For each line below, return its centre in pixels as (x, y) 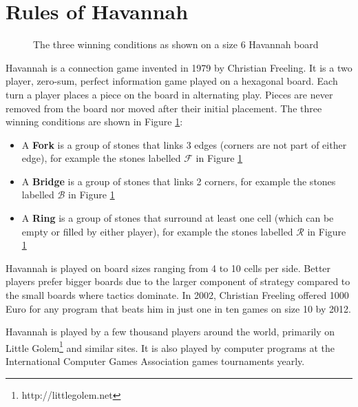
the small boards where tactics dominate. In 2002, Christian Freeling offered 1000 (177, 295)
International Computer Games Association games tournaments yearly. (155, 361)
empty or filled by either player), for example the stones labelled (157, 231)
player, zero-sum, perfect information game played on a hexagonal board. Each (172, 81)
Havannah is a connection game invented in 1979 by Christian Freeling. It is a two (179, 67)
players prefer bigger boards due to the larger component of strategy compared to (178, 281)
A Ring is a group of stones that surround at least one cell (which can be (178, 218)
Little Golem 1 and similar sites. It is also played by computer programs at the (170, 346)
